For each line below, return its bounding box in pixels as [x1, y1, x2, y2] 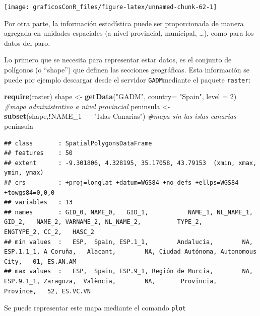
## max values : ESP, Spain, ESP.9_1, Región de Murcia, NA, [4, 268, 253, 275]
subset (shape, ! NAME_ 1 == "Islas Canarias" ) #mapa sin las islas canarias [4, 111, 236, 121]
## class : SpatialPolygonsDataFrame [4, 139, 152, 147]
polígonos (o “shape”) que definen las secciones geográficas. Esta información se [4, 64, 249, 75]
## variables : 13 [4, 199, 73, 206]
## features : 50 [4, 149, 73, 157]
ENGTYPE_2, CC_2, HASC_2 [4, 228, 94, 235]
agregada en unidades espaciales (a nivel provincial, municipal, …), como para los [4, 28, 254, 38]
